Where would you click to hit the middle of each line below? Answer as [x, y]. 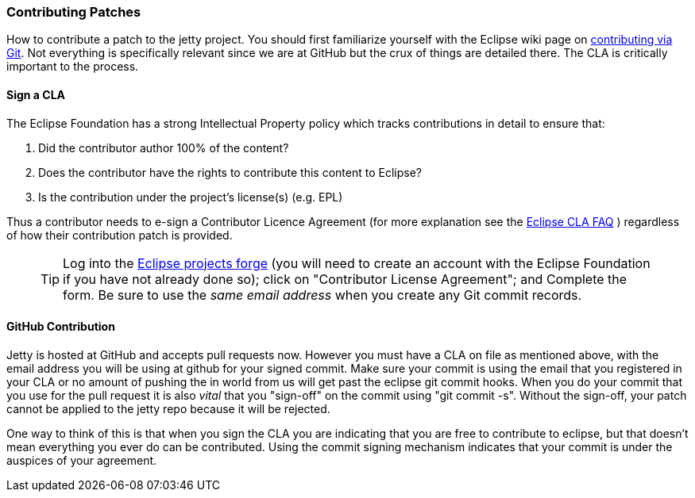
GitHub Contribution [61, 327]
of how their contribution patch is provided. [120, 235]
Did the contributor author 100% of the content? [164, 147]
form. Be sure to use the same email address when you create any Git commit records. [322, 295]
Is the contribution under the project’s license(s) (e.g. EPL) [191, 197]
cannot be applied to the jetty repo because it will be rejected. [168, 408]
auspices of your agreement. [82, 460]
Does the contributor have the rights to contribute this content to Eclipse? [230, 172]
